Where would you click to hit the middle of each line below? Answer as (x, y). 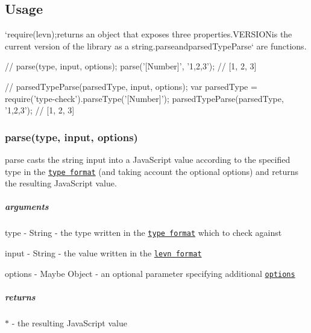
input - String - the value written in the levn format (103, 253)
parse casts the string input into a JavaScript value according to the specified (148, 159)
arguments (27, 207)
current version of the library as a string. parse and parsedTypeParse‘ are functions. (156, 46)
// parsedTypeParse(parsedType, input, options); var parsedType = (131, 86)
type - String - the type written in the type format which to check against (143, 233)
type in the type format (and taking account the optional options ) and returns (152, 171)
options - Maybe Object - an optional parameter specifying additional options (150, 273)
